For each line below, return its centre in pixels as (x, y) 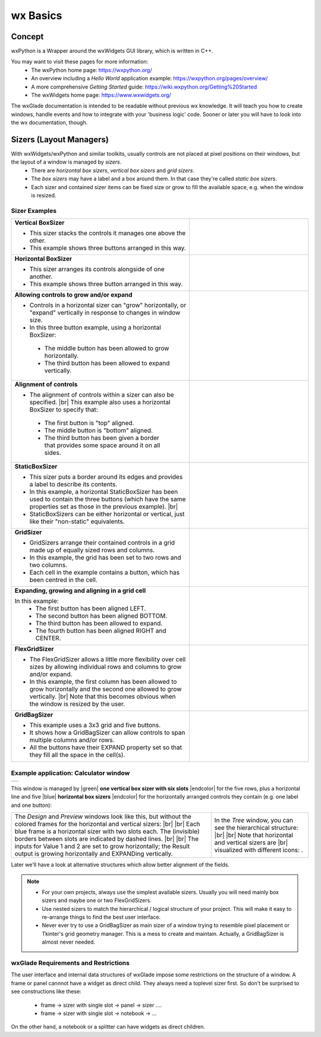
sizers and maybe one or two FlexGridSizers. (97, 900)
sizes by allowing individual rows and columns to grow (106, 667)
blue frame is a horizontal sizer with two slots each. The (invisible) (107, 831)
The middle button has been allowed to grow (107, 348)
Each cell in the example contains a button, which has (105, 573)
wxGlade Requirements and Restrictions (70, 963)
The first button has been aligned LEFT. (91, 608)
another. (41, 276)
